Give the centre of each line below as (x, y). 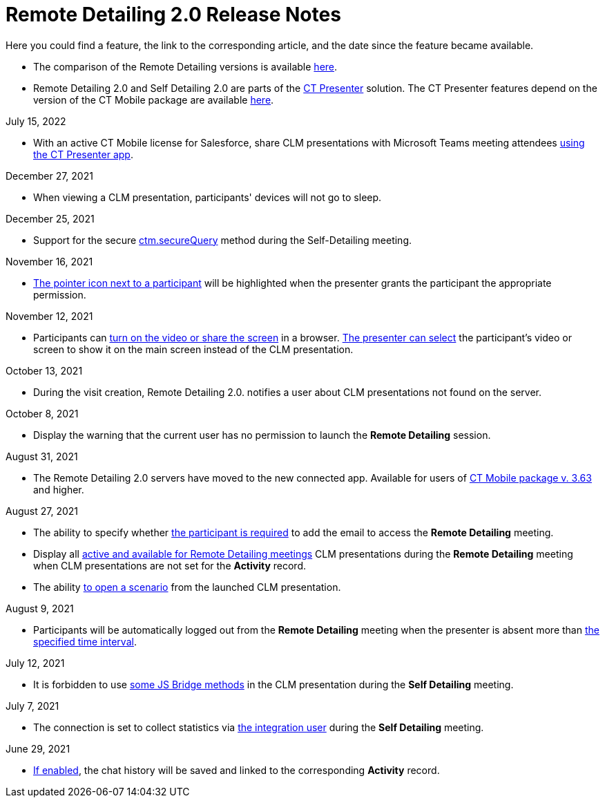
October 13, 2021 (44, 370)
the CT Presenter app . (83, 154)
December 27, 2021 (49, 176)
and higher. (59, 489)
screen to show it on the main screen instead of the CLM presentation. (193, 349)
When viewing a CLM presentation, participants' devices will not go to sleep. (208, 197)
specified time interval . (85, 641)
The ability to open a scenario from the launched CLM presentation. (187, 587)
